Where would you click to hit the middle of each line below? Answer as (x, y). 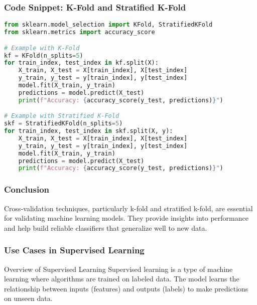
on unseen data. (28, 298)
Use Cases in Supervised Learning (74, 250)
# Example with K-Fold (42, 48)
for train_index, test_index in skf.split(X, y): (89, 131)
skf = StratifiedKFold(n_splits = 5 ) (63, 124)
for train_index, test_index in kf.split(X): (81, 63)
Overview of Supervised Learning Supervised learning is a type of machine (118, 269)
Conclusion (27, 189)
